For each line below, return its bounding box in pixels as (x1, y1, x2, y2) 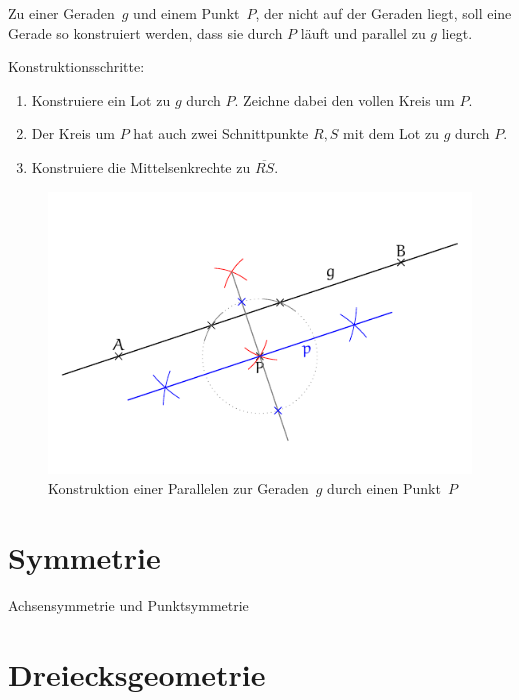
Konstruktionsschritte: (8, 56, 145, 77)
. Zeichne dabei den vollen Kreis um (234, 89, 455, 110)
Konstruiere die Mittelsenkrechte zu (31, 156, 251, 177)
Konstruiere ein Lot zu (31, 89, 171, 110)
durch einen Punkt (327, 478, 441, 499)
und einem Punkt (133, 3, 240, 23)
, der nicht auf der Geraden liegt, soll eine (255, 3, 512, 23)
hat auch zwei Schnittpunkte (133, 123, 309, 144)
